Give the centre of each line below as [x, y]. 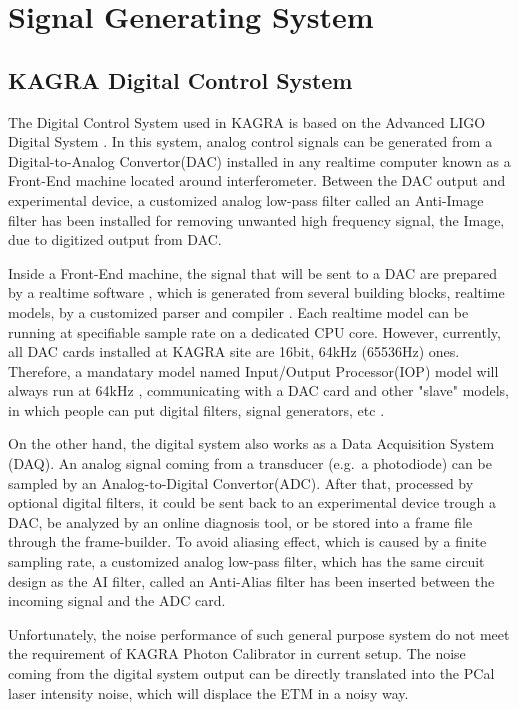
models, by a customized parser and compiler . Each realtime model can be [238, 311]
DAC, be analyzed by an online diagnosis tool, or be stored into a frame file [240, 521]
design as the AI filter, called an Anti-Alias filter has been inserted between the [251, 580]
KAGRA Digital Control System [180, 79]
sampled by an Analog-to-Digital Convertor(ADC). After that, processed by [241, 482]
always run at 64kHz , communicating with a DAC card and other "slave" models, [258, 390]
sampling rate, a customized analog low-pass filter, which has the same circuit [246, 561]
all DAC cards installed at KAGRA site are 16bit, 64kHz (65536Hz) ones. [234, 351]
